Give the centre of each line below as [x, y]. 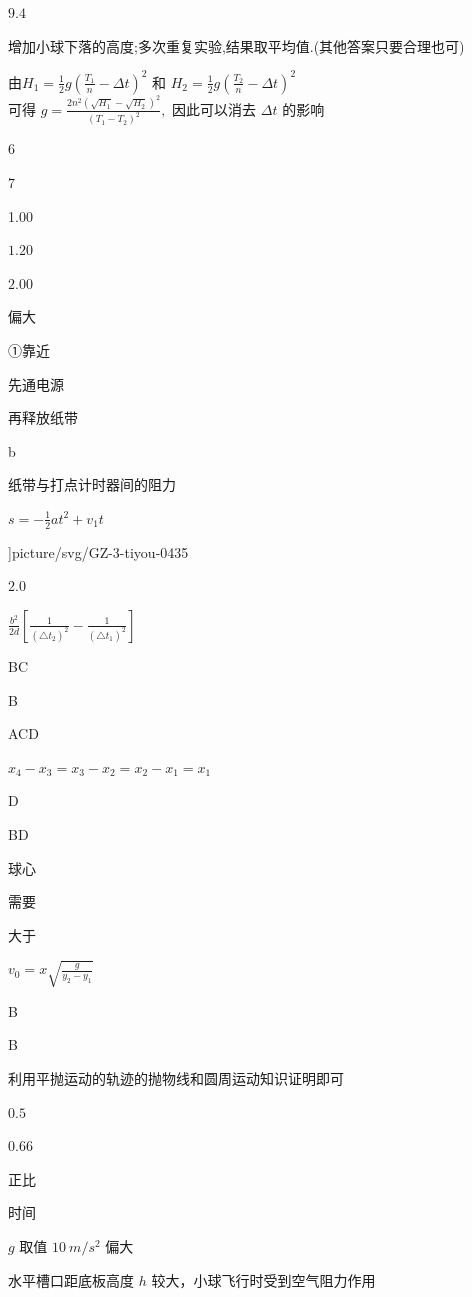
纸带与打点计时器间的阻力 [92, 484]
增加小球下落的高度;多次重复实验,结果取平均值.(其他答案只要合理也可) [236, 45]
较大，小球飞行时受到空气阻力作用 [263, 1279]
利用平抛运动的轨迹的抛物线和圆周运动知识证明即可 [176, 1077]
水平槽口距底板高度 [71, 1279]
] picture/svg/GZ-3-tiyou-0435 [98, 551]
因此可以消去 [214, 108]
